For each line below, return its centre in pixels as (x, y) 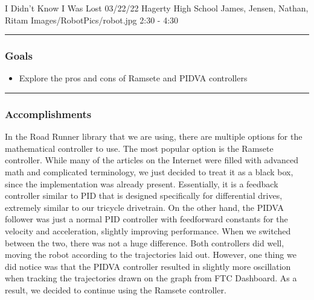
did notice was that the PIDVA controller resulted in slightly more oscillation (148, 266)
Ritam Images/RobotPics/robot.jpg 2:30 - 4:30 (92, 20)
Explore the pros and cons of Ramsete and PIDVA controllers (133, 78)
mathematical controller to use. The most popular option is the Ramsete (139, 148)
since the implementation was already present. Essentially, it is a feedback (142, 183)
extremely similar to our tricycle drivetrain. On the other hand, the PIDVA (144, 207)
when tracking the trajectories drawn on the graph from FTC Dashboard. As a (151, 278)
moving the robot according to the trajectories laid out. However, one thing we (151, 255)
